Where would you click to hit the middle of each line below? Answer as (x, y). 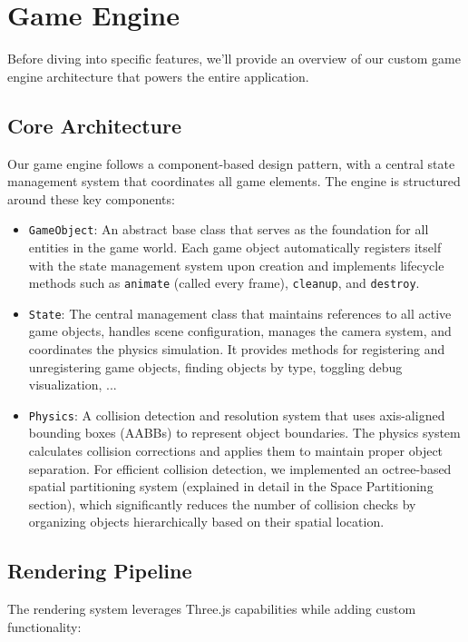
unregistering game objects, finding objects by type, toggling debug (215, 366)
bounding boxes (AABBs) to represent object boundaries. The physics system (244, 433)
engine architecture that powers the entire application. (158, 76)
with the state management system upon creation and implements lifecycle (236, 265)
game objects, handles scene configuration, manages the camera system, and (240, 331)
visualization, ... (73, 385)
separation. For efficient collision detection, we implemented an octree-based (240, 468)
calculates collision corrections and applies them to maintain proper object (236, 451)
